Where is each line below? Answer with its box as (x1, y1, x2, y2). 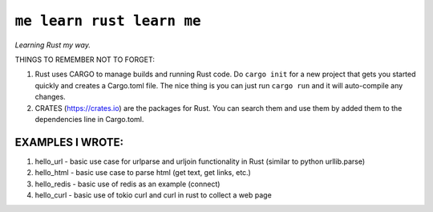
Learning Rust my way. (14, 40, 91, 50)
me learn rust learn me (14, 12, 201, 30)
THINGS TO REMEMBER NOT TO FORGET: (14, 55, 156, 64)
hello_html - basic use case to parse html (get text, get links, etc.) (34, 168, 252, 177)
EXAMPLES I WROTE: (14, 135, 124, 149)
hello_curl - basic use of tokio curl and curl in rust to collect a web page (34, 190, 272, 200)
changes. (34, 92, 66, 102)
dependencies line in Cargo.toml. (34, 114, 144, 124)
